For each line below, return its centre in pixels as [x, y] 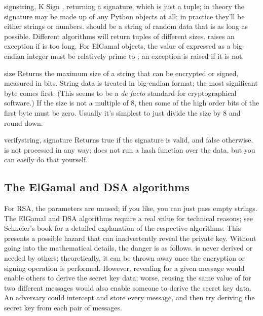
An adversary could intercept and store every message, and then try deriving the [129, 297]
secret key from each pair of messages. [63, 308]
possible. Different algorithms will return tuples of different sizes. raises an [119, 36]
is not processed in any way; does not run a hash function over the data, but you [130, 149]
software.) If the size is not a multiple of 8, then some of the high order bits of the [132, 103]
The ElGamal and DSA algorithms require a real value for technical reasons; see [129, 218]
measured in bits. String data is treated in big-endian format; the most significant [131, 83]
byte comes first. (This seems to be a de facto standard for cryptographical [120, 93]
